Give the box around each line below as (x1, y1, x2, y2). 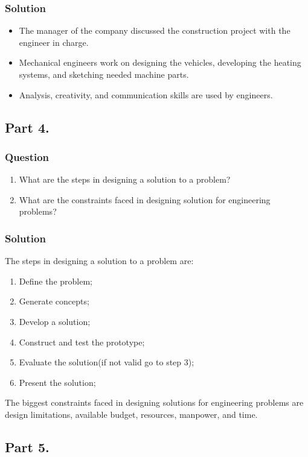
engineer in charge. (19, 36, 89, 48)
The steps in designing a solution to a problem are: (5, 254, 194, 267)
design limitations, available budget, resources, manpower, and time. (5, 408, 258, 420)
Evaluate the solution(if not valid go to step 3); (19, 356, 194, 368)
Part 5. (5, 437, 50, 456)
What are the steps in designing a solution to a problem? (19, 173, 231, 186)
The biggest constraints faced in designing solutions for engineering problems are (5, 396, 304, 409)
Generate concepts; (19, 295, 89, 307)
